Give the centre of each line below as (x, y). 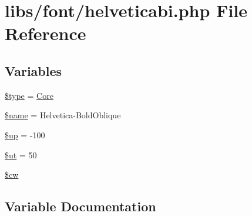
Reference (46, 33)
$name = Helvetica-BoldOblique (63, 115)
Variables (33, 70)
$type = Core (29, 95)
